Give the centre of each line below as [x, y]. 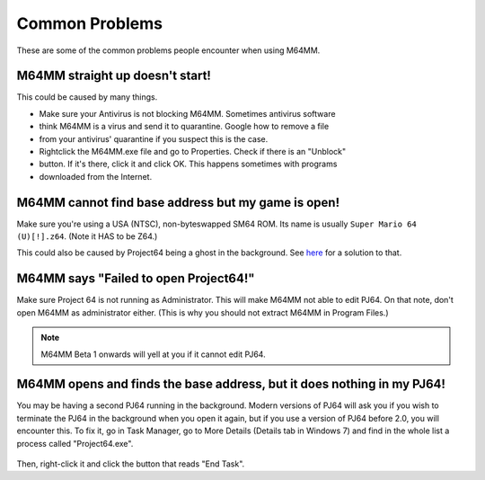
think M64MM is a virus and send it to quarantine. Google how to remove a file [184, 127]
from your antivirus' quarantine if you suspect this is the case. [154, 138]
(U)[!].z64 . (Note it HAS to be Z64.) [87, 236]
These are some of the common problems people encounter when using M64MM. [168, 50]
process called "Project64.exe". [75, 443]
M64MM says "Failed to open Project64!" [136, 279]
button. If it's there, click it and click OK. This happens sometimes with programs [188, 164]
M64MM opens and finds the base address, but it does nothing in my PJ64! [231, 384]
